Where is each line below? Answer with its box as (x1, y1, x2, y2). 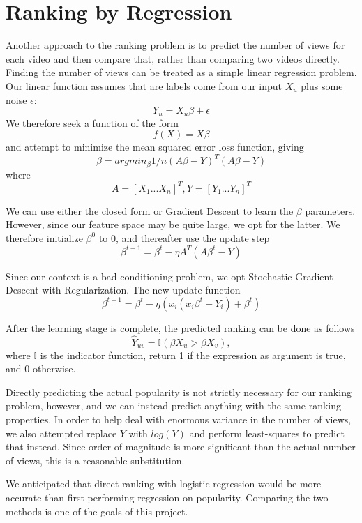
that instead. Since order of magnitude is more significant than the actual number (6, 439, 356, 454)
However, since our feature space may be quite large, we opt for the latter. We (6, 217, 340, 232)
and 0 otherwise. (6, 361, 76, 376)
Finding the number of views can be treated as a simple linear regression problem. (6, 65, 357, 79)
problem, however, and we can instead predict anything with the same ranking (6, 398, 341, 413)
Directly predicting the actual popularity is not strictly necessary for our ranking (6, 384, 352, 399)
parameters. (305, 203, 356, 218)
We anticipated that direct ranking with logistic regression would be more (6, 476, 322, 491)
